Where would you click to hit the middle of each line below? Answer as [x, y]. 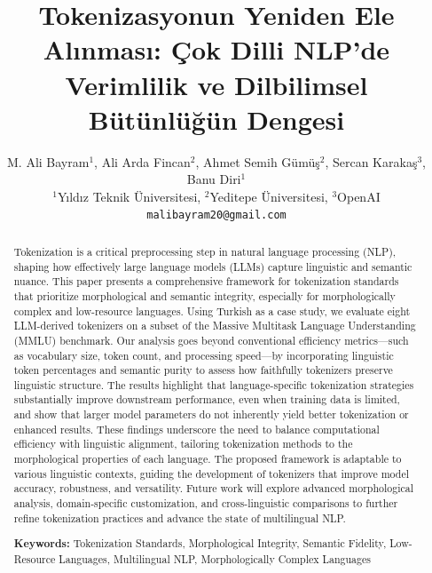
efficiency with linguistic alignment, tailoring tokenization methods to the [183, 444]
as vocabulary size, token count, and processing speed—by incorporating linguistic [204, 355]
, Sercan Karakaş [371, 161]
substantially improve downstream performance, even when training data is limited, [207, 399]
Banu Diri [214, 179]
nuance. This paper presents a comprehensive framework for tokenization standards [206, 281]
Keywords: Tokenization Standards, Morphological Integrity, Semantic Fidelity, [200, 544]
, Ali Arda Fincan [142, 161]
